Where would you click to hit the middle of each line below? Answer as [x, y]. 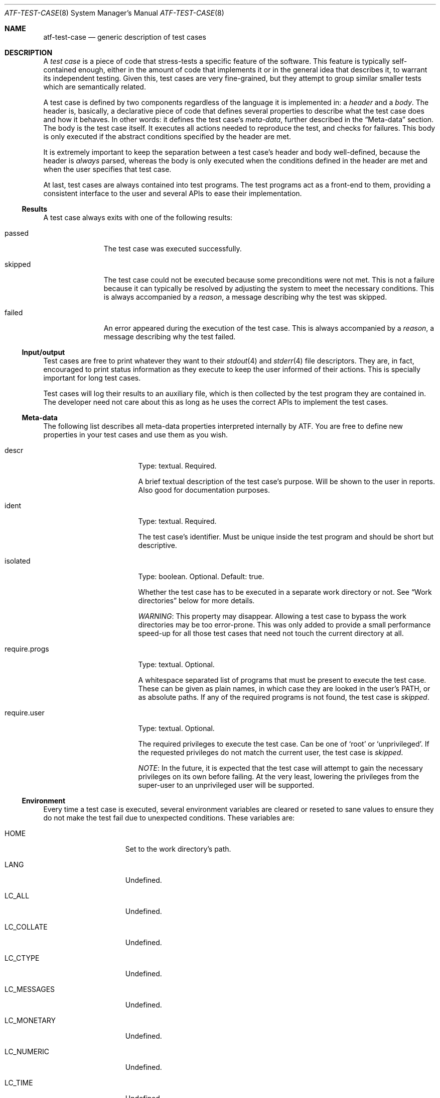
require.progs [27, 649]
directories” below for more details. [196, 601]
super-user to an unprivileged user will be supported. [226, 785]
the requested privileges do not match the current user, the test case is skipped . [271, 752]
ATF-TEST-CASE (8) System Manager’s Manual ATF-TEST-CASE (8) [114, 13]
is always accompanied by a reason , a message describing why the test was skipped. [245, 297]
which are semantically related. [95, 87]
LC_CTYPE [22, 958]
